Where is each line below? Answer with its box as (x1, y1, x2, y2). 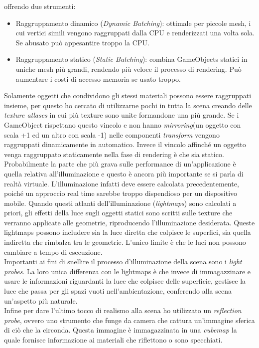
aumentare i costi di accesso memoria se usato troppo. (15, 73, 181, 84)
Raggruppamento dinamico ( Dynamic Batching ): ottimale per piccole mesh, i (15, 17, 251, 28)
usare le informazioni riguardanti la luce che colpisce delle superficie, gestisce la (4, 276, 246, 286)
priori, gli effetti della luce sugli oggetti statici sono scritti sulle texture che (4, 207, 233, 218)
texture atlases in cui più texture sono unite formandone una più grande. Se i (4, 110, 239, 120)
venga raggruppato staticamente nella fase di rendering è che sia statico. (4, 149, 224, 159)
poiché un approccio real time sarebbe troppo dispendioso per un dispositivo (4, 188, 238, 198)
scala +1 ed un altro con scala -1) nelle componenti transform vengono (4, 129, 220, 140)
